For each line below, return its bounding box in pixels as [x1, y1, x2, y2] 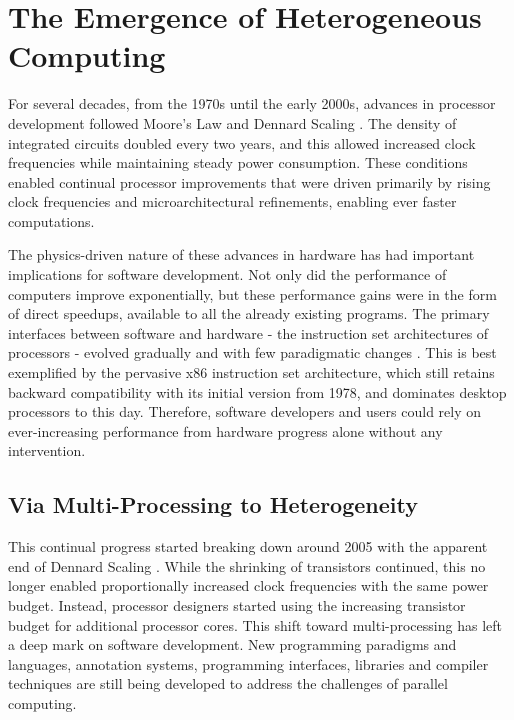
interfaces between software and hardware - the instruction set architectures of [8, 322, 489, 343]
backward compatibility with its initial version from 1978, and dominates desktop [8, 381, 507, 402]
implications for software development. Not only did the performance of [8, 264, 447, 285]
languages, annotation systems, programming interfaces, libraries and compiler [8, 653, 489, 674]
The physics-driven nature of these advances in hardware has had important [8, 244, 475, 265]
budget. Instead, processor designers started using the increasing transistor [8, 594, 466, 615]
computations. [8, 210, 95, 231]
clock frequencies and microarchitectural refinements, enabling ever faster [8, 191, 457, 212]
